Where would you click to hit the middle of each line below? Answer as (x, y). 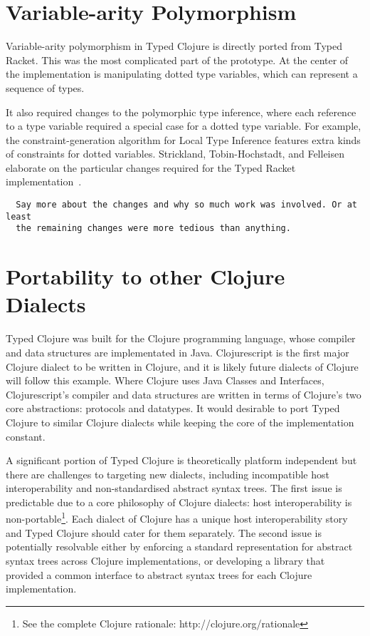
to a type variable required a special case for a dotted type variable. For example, (184, 126)
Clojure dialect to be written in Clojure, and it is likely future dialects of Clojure (182, 366)
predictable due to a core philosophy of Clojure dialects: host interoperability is (179, 502)
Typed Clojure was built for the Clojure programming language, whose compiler (181, 338)
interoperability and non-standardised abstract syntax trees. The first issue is (174, 488)
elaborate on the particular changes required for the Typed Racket (151, 167)
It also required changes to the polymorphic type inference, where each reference (181, 112)
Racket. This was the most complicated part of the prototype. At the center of (177, 60)
